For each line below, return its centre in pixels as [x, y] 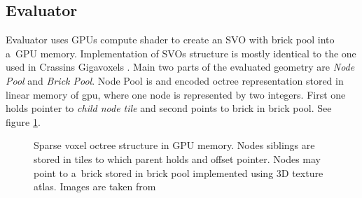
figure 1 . [23, 121]
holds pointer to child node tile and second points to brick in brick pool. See [169, 108]
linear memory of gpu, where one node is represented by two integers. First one [176, 94]
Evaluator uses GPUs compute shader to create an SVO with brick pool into [170, 40]
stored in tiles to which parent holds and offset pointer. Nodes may [177, 158]
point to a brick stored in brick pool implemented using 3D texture [179, 172]
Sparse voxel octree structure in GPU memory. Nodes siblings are [174, 145]
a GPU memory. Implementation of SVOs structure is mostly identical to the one [181, 53]
